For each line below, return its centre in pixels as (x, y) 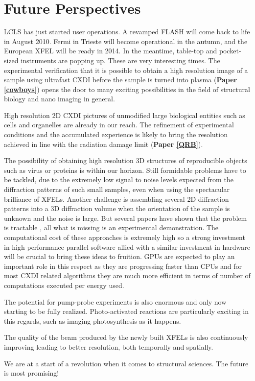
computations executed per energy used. (64, 285)
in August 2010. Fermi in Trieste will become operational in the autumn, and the (126, 41)
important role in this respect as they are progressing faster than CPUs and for (123, 266)
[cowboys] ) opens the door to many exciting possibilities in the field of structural (127, 89)
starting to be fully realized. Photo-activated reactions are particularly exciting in (126, 311)
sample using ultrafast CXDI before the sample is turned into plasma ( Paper (121, 80)
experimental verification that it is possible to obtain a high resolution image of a (126, 70)
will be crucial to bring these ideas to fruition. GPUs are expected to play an (119, 256)
